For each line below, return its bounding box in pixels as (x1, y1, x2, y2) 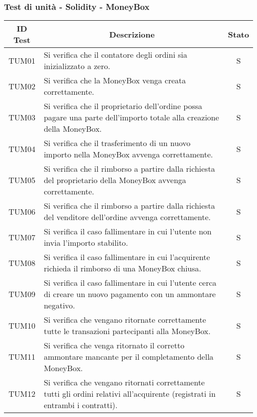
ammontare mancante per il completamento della (43, 351, 214, 363)
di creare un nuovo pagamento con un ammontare (43, 288, 216, 300)
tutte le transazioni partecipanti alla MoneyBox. (43, 325, 211, 337)
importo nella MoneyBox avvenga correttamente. (43, 149, 213, 160)
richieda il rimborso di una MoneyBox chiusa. (43, 263, 202, 274)
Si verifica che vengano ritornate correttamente (43, 314, 206, 326)
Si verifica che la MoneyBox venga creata (43, 75, 186, 86)
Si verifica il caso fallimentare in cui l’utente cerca (43, 277, 216, 289)
